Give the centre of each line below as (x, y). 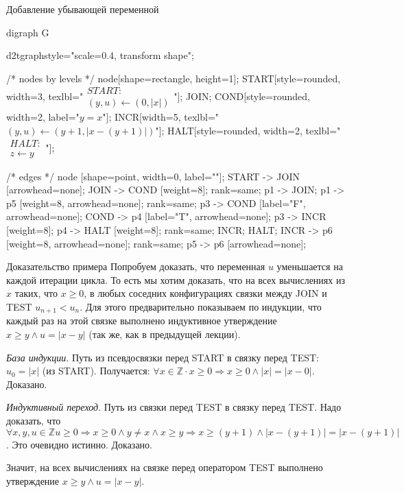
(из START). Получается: (96, 371)
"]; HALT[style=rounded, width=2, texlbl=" (248, 131)
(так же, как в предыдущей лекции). (165, 334)
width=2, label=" (43, 117)
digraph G (28, 32)
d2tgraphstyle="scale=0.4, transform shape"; (100, 55)
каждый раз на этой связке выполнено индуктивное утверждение (142, 321)
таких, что (36, 293)
